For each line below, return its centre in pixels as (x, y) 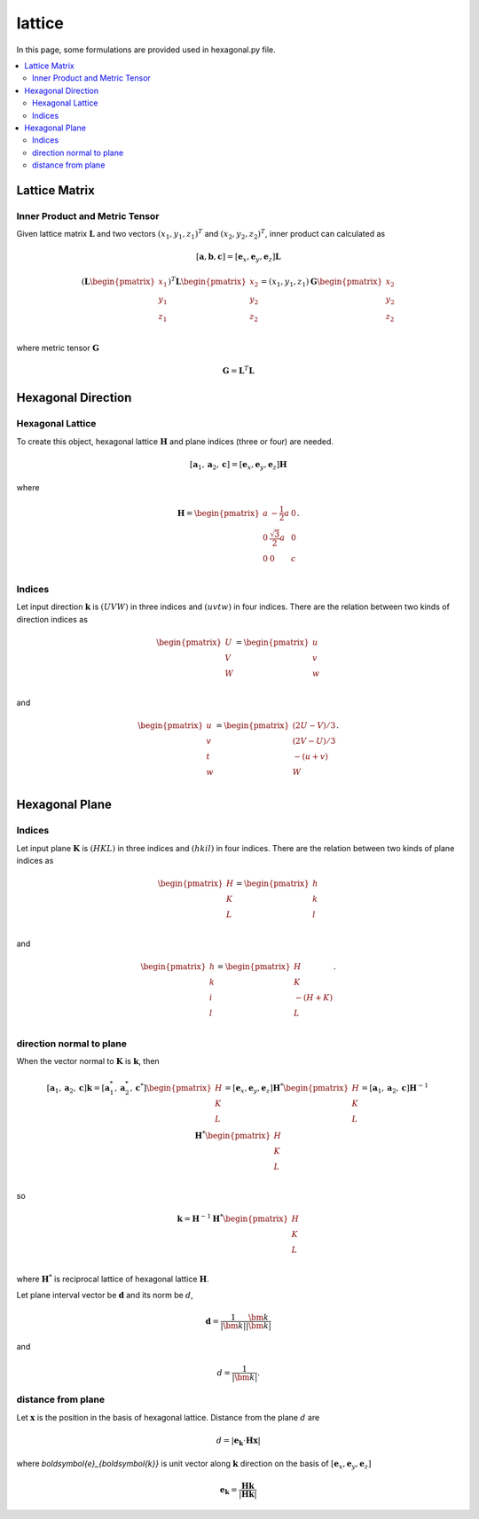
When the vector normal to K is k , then (88, 1061)
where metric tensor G (58, 348)
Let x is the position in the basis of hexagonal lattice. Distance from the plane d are (168, 1417)
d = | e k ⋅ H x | (238, 1441)
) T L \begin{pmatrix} (208, 281)
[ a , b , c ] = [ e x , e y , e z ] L (238, 258)
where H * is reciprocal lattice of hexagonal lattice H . (113, 1279)
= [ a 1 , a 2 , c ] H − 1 (395, 1088)
